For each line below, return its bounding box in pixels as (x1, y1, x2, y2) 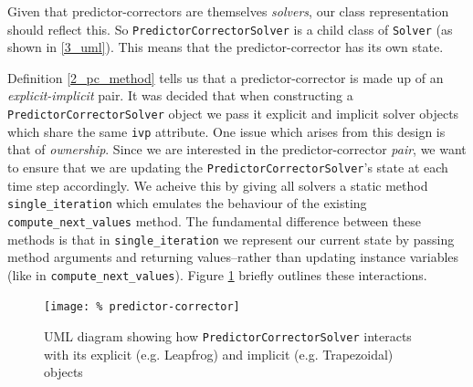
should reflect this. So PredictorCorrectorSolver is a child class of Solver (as (7, 19, 453, 38)
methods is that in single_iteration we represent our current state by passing (7, 229, 455, 248)
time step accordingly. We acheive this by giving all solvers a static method (7, 175, 428, 194)
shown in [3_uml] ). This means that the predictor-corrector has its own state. (7, 37, 444, 57)
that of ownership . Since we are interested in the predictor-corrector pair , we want (7, 140, 467, 159)
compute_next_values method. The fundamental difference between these (7, 211, 422, 230)
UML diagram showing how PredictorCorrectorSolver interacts (44, 327, 412, 346)
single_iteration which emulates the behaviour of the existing (7, 193, 367, 213)
